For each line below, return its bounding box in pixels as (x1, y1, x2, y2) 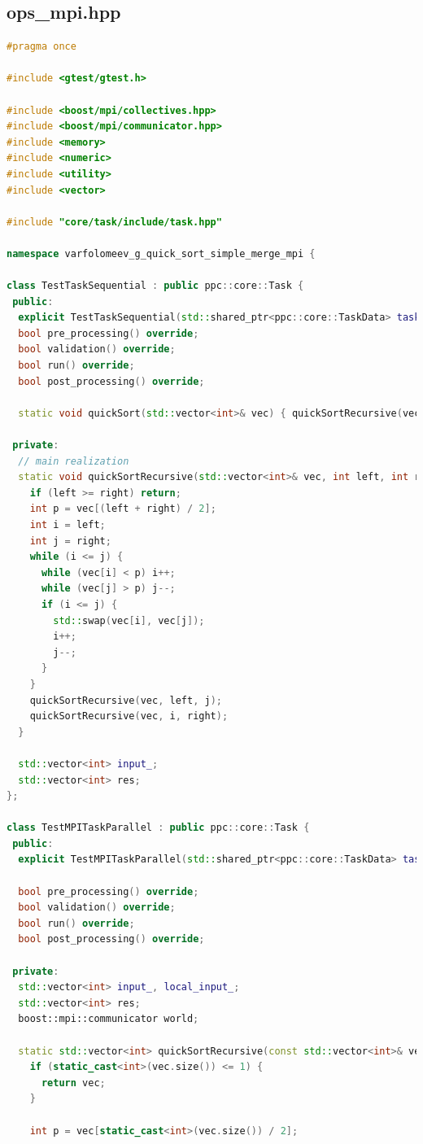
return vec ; (41, 1076, 106, 1089)
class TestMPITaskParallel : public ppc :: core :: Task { (7, 822, 310, 834)
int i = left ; (29, 519, 106, 531)
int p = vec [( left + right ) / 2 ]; (29, 503, 216, 515)
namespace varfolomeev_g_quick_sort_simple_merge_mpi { (7, 247, 316, 260)
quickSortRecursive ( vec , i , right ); (29, 710, 229, 723)
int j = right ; (29, 535, 111, 547)
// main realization (18, 455, 129, 467)
